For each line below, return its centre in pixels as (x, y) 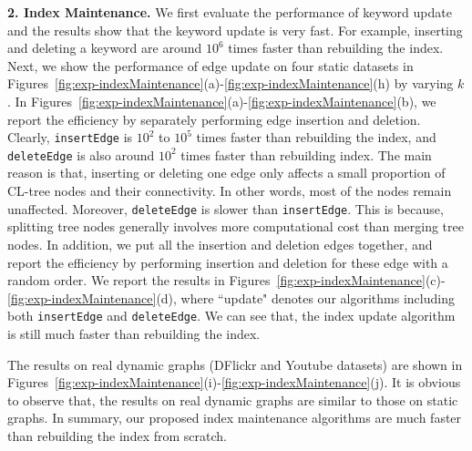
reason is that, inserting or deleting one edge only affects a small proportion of (226, 173)
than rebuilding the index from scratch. (117, 435)
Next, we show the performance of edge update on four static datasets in (210, 65)
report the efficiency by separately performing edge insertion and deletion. (214, 119)
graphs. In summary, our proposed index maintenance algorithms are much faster (235, 418)
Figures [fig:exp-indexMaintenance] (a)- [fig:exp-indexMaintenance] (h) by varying (231, 83)
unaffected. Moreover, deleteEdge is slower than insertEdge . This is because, (226, 208)
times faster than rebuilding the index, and (316, 137)
